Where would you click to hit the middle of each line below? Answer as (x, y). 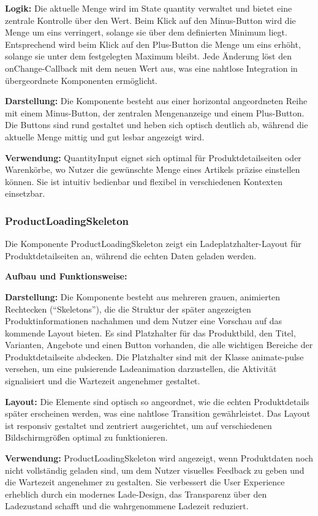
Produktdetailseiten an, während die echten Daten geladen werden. (131, 255)
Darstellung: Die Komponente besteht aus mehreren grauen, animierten (143, 296)
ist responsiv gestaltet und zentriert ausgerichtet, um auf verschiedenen (138, 425)
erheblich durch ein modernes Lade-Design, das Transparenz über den (136, 494)
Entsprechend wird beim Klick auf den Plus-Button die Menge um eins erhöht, (153, 44)
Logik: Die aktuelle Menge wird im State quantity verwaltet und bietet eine (149, 8)
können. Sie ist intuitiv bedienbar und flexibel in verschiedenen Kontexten (144, 181)
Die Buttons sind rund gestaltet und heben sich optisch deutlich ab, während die (157, 125)
